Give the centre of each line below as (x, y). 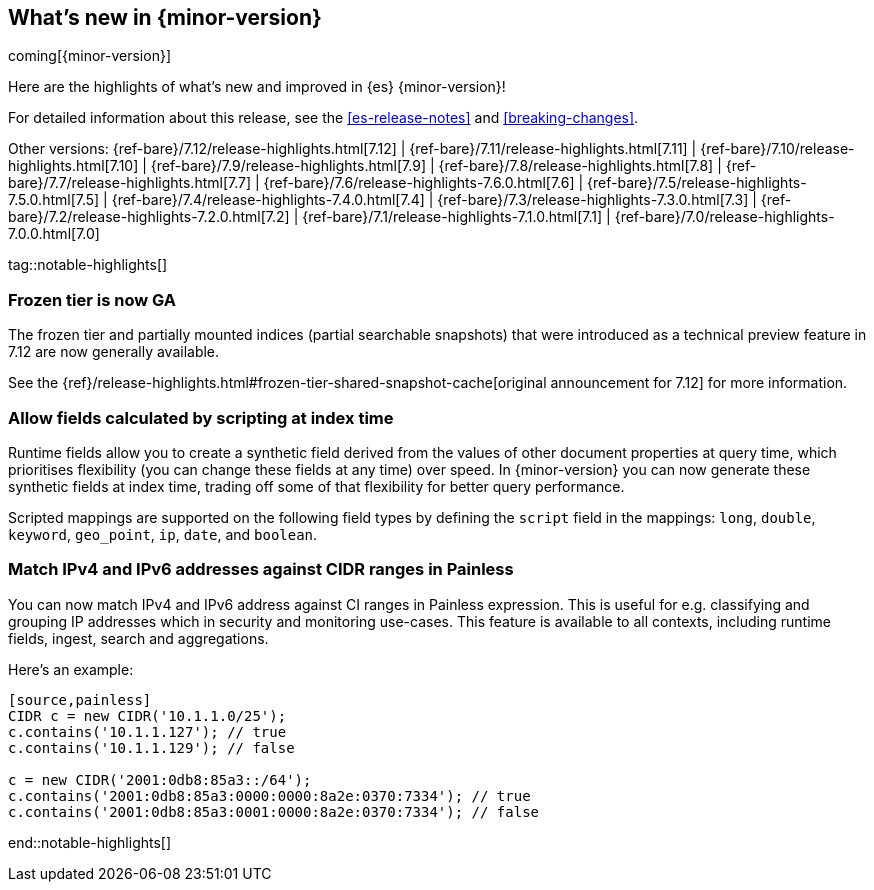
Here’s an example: (71, 669)
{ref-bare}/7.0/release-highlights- (724, 217)
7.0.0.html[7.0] (54, 234)
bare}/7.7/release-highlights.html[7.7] (130, 183)
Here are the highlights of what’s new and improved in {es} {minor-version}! (257, 87)
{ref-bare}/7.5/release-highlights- (697, 183)
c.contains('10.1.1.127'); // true (147, 731)
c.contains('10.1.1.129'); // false (151, 747)
